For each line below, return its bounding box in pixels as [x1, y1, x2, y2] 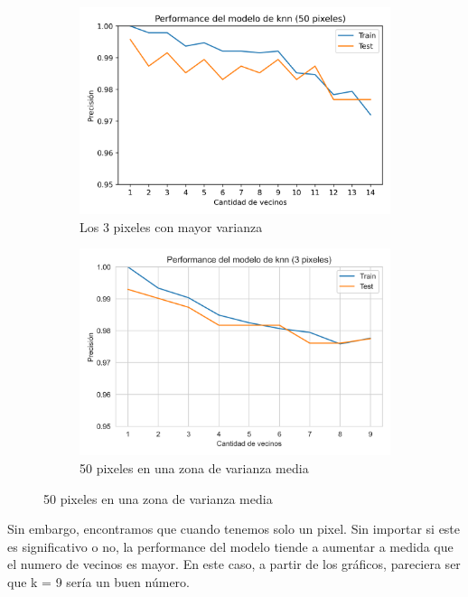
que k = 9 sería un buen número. [7, 572, 190, 591]
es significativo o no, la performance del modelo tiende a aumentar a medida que [7, 536, 454, 555]
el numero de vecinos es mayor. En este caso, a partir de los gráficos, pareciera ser [7, 555, 461, 574]
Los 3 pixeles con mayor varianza [80, 217, 263, 236]
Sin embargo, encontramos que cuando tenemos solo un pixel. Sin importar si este [7, 519, 461, 538]
